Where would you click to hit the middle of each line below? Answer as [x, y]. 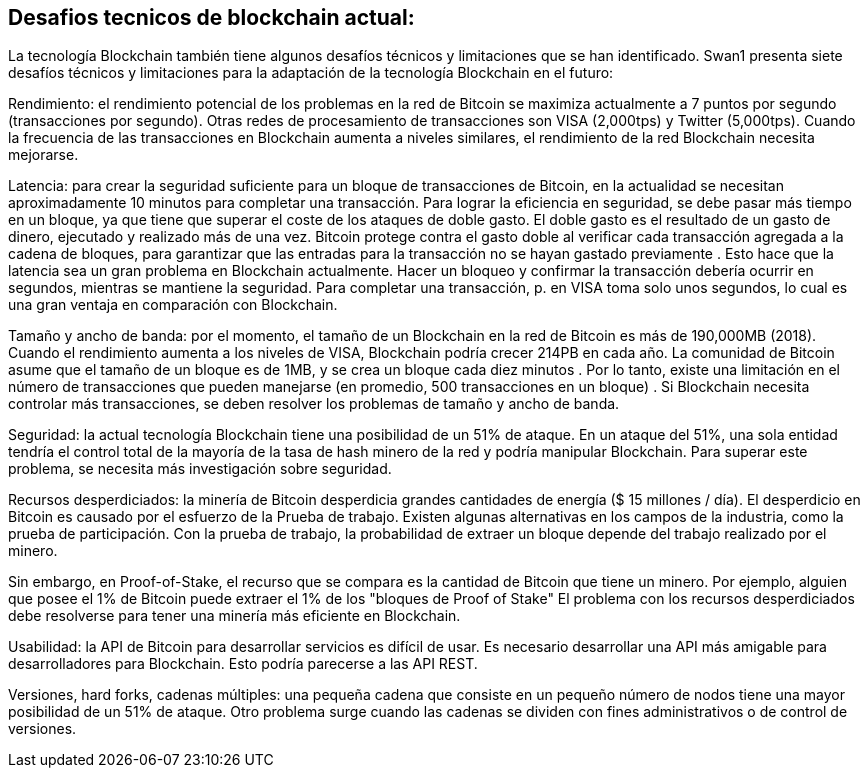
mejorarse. [43, 155]
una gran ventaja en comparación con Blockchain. [173, 305]
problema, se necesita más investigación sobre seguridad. [200, 469]
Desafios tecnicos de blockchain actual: [211, 17]
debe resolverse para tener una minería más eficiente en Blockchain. [234, 616]
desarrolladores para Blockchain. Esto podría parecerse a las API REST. [243, 664]
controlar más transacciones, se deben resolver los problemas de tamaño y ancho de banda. [314, 404]
